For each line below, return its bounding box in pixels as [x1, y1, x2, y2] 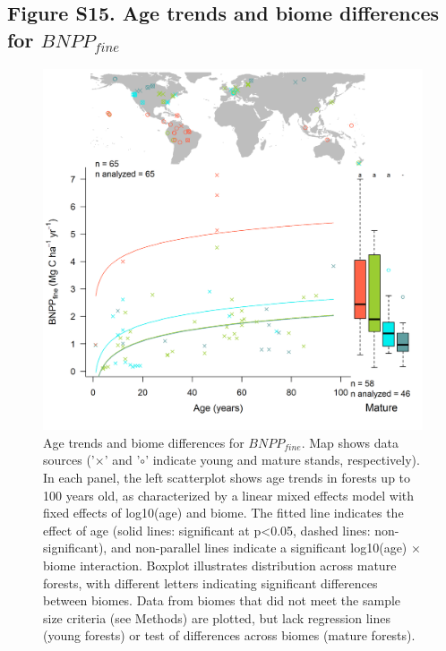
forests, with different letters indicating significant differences [43, 573, 378, 592]
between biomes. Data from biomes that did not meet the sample [43, 591, 401, 610]
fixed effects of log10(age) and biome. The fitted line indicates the [43, 503, 404, 522]
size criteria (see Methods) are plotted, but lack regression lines [43, 608, 390, 627]
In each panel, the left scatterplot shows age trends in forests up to [43, 468, 411, 487]
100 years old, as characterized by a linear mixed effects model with [43, 485, 415, 504]
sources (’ [43, 450, 95, 469]
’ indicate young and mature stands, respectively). [145, 450, 420, 469]
